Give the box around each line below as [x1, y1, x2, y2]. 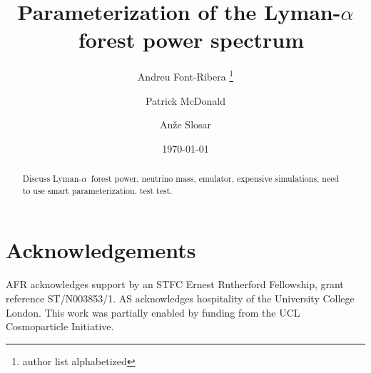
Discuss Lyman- [22, 173, 82, 185]
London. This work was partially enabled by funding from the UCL [6, 305, 300, 320]
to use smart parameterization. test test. [22, 184, 173, 196]
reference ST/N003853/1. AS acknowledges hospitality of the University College [6, 290, 355, 305]
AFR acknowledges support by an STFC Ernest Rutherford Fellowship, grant [6, 277, 344, 292]
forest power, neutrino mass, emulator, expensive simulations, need [91, 173, 340, 185]
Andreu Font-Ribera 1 [137, 67, 234, 83]
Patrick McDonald [145, 93, 226, 108]
